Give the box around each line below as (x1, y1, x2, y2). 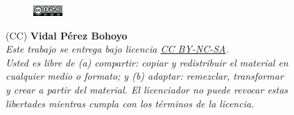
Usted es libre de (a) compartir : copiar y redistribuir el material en (6, 55, 288, 69)
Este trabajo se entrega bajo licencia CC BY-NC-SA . (6, 42, 229, 56)
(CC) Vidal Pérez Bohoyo (6, 28, 128, 42)
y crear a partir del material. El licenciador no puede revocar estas (6, 82, 288, 96)
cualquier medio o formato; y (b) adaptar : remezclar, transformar (6, 69, 284, 83)
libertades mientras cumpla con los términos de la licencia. (6, 96, 254, 110)
